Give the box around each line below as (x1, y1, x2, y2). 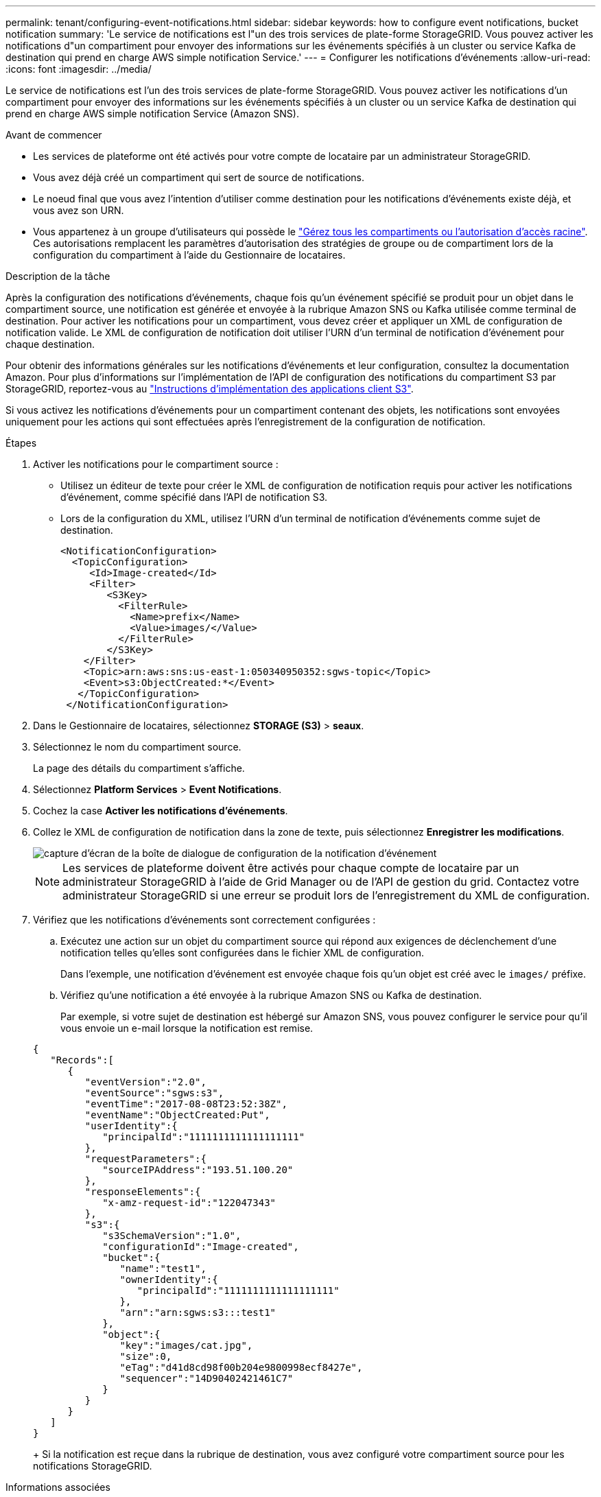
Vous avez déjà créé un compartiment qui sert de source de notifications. (33, 172, 364, 183)
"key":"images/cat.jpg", (119, 1340, 253, 1351)
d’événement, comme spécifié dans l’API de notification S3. (60, 491, 328, 503)
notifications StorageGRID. (33, 1460, 152, 1472)
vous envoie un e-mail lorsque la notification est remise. (60, 1022, 314, 1034)
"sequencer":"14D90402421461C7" (119, 1373, 294, 1384)
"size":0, (119, 1351, 172, 1362)
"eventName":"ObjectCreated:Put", (84, 1109, 270, 1120)
